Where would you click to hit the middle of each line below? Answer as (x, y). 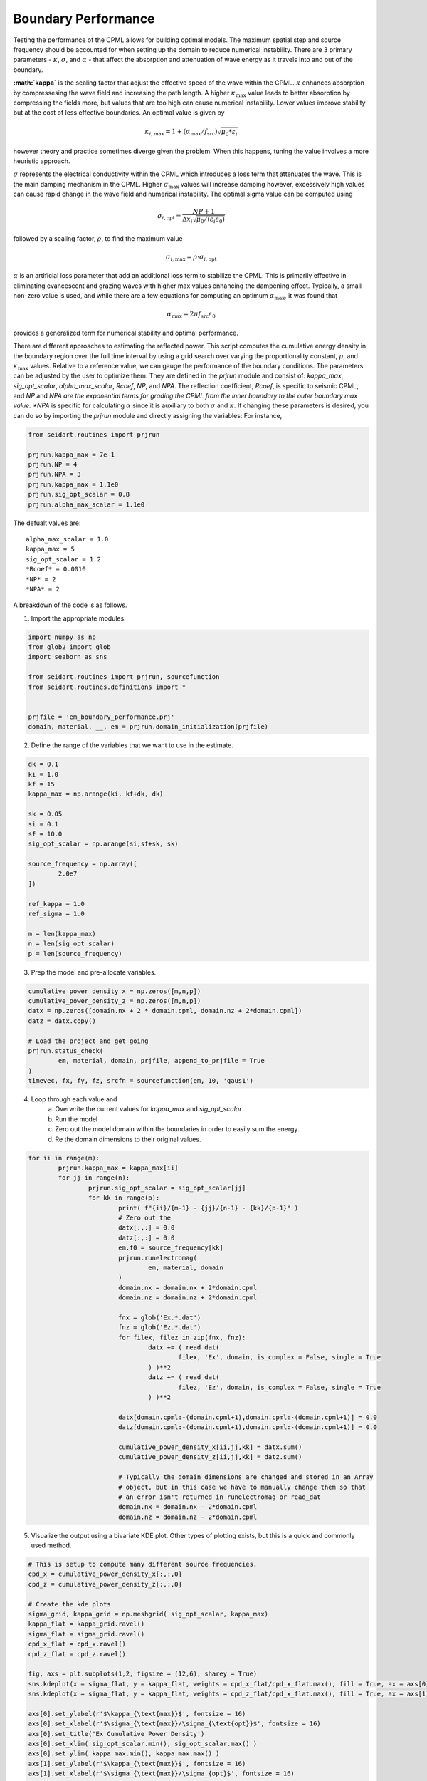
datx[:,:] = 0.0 (146, 1228)
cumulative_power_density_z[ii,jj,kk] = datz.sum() (210, 1457)
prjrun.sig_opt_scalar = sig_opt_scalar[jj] (167, 1188)
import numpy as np (62, 637)
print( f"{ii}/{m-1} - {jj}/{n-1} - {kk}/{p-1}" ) (208, 1208)
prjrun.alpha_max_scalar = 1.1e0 (86, 504)
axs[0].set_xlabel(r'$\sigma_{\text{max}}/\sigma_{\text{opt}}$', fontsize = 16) (175, 1724)
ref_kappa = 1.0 (57, 904)
